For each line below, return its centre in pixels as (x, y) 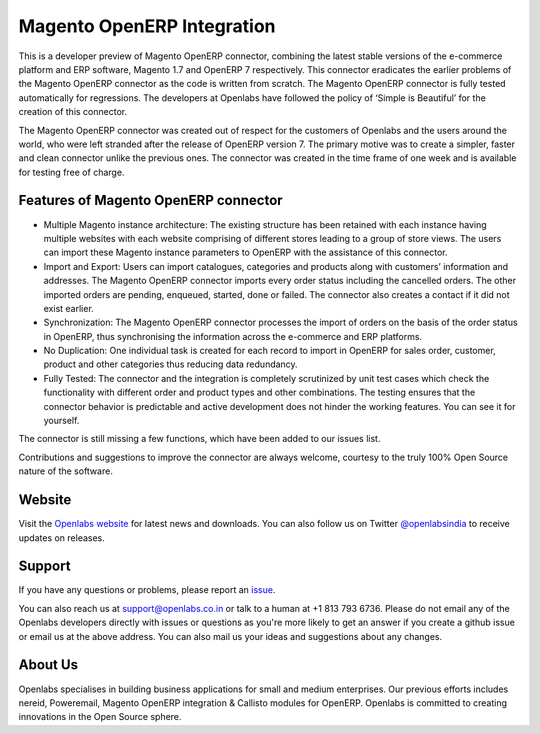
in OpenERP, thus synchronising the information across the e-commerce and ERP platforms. (233, 336)
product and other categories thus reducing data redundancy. (171, 364)
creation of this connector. (73, 112)
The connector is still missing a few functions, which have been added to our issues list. (199, 439)
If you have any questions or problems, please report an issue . (147, 590)
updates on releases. (61, 537)
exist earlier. (68, 308)
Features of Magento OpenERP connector (151, 200)
